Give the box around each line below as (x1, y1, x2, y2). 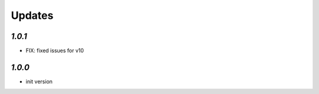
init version (25, 77, 53, 85)
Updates (11, 9, 54, 22)
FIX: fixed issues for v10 (25, 47, 84, 54)
